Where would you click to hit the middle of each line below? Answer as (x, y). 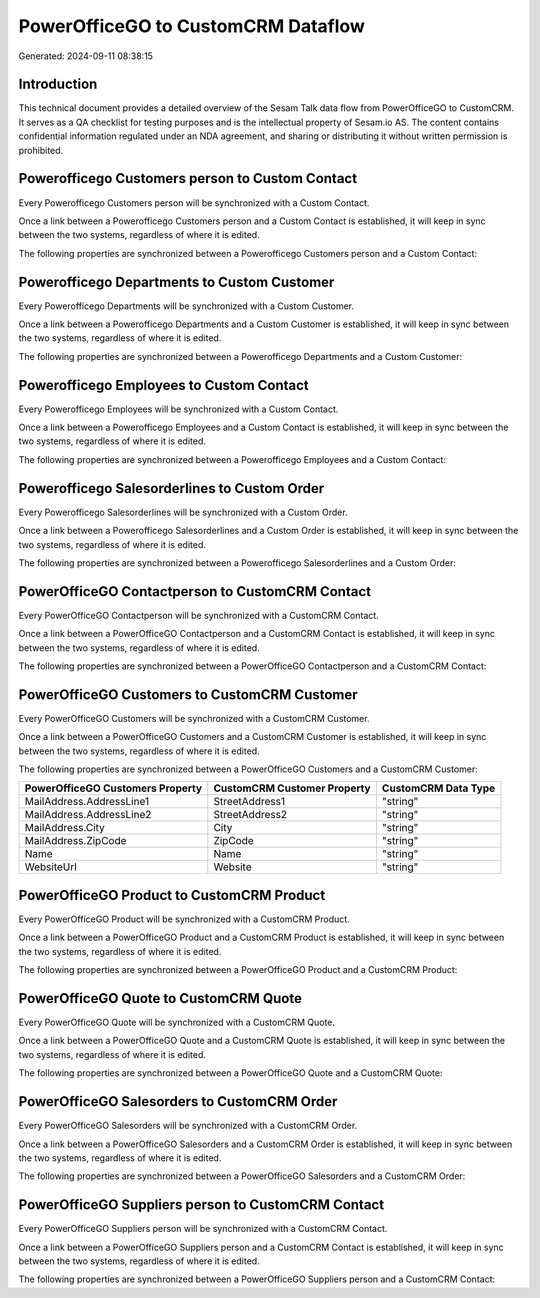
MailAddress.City (64, 828)
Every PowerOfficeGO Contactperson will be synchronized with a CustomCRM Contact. (198, 615)
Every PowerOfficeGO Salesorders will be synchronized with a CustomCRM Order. (188, 1126)
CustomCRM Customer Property (292, 788)
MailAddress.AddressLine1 (87, 802)
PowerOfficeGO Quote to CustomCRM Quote (160, 998)
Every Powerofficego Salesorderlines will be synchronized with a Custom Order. (183, 512)
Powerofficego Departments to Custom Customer (176, 281)
